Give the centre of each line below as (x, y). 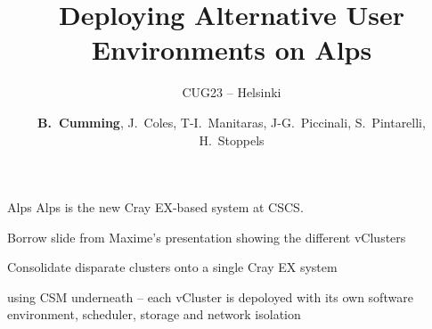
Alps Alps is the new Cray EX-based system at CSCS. (155, 207)
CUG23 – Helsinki (232, 92)
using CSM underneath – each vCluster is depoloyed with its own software (210, 296)
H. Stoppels (232, 140)
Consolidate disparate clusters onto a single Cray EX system (172, 267)
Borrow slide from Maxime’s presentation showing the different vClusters (207, 237)
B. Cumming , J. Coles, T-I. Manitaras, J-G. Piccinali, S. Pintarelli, (232, 122)
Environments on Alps (232, 49)
